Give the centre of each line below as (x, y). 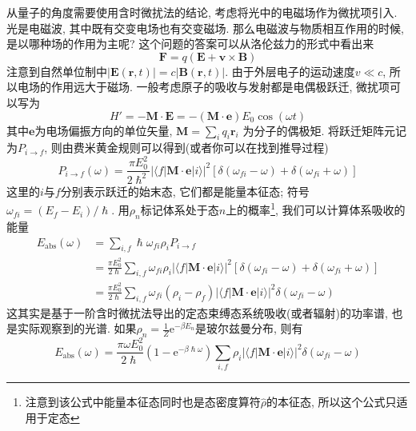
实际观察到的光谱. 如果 (77, 328)
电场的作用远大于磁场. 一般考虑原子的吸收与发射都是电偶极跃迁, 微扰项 (204, 87)
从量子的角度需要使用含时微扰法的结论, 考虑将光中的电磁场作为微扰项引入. (202, 12)
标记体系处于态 (180, 210)
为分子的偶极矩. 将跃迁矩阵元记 (324, 130)
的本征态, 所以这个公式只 (332, 402)
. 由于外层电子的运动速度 (290, 71)
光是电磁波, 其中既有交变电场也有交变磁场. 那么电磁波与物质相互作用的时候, (205, 28)
